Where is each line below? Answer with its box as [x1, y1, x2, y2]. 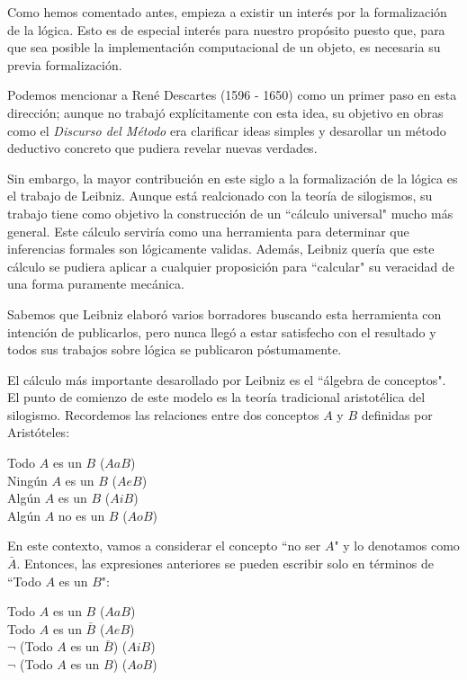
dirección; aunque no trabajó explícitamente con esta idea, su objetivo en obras [7, 103, 444, 121]
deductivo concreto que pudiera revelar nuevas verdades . [7, 139, 318, 157]
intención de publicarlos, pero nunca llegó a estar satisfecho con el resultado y [7, 322, 436, 341]
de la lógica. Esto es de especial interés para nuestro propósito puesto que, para [7, 20, 445, 39]
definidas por [361, 405, 433, 424]
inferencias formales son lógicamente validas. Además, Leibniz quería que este [7, 239, 435, 258]
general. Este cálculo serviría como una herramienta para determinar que [7, 221, 409, 240]
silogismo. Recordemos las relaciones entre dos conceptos [7, 405, 319, 424]
